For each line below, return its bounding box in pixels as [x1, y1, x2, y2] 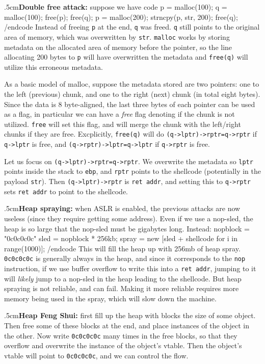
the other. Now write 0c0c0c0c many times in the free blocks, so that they [4, 330, 237, 341]
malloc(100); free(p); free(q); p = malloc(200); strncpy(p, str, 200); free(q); [4, 11, 238, 22]
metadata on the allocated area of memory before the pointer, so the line [4, 41, 232, 52]
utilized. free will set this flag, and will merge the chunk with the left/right [4, 118, 241, 129]
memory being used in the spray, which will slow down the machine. [4, 293, 217, 303]
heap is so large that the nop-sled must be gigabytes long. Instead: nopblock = [4, 223, 250, 233]
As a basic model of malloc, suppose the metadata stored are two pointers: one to [4, 79, 259, 89]
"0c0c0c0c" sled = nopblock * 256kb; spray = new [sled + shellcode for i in [4, 233, 238, 244]
